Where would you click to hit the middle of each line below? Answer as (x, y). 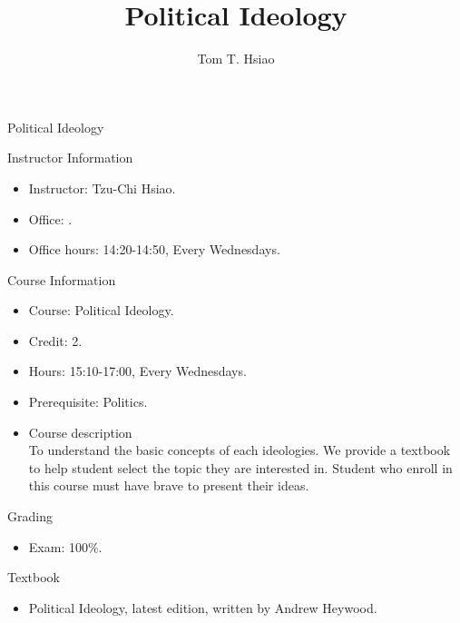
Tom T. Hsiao (236, 59)
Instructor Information (70, 158)
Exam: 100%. (65, 546)
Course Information (62, 279)
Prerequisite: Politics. (88, 402)
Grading (30, 516)
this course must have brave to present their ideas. (169, 485)
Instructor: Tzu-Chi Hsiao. (102, 188)
